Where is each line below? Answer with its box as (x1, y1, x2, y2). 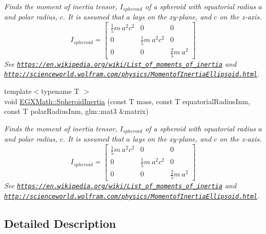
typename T (41, 85, 79, 96)
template (4, 85, 32, 96)
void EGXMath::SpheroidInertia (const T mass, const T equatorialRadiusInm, (4, 95, 250, 106)
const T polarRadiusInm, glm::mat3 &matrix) (4, 106, 149, 116)
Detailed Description (4, 216, 116, 231)
